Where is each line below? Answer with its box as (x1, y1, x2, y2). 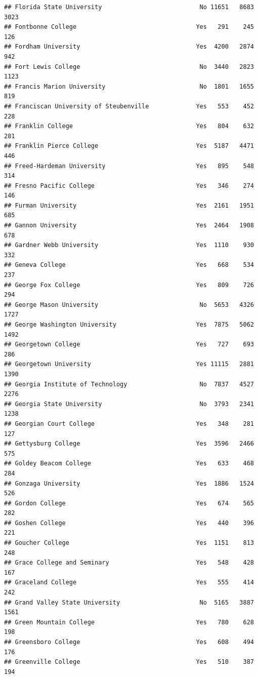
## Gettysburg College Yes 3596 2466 (4, 440, 254, 448)
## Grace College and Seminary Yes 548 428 (4, 559, 254, 567)
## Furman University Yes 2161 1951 (4, 202, 254, 209)
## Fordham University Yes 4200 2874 (4, 43, 254, 51)
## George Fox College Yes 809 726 (4, 281, 254, 289)
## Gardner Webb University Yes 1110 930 (4, 242, 254, 249)
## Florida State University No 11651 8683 (4, 4, 254, 11)
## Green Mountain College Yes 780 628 (4, 618, 254, 626)
